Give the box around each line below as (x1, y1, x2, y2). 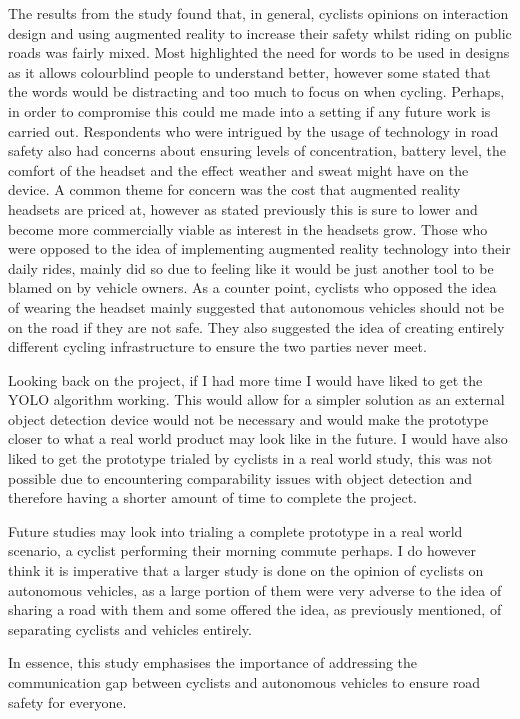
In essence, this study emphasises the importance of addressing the (8, 652, 418, 673)
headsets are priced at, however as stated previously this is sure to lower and (8, 198, 478, 219)
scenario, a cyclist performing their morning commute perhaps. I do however (8, 540, 476, 561)
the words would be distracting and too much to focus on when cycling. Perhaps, (8, 81, 505, 102)
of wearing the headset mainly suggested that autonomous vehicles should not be (8, 296, 504, 317)
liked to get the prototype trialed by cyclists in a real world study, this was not (8, 448, 493, 469)
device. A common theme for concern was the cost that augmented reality (8, 179, 461, 200)
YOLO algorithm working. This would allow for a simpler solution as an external (8, 389, 505, 410)
